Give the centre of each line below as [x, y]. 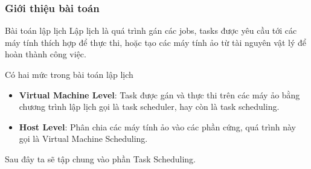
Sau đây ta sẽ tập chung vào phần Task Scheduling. [100, 158]
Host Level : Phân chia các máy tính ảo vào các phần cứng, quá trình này [157, 126]
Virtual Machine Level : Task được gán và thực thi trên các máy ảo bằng [159, 94]
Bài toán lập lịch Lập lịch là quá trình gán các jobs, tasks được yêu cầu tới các [151, 30]
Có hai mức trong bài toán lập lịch [69, 74]
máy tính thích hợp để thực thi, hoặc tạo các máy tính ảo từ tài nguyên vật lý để [155, 42]
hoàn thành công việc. [46, 54]
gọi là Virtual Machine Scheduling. [83, 139]
